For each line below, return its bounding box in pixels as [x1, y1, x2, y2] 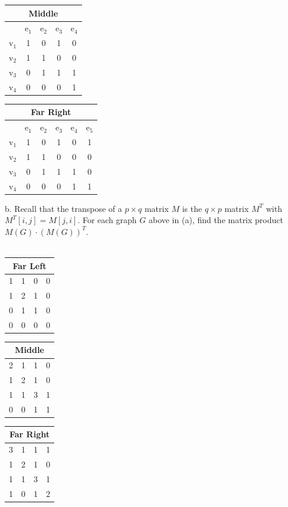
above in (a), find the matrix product [148, 214, 283, 226]
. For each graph [77, 214, 137, 226]
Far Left [12, 259, 47, 272]
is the [182, 202, 202, 214]
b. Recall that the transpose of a [5, 202, 122, 214]
